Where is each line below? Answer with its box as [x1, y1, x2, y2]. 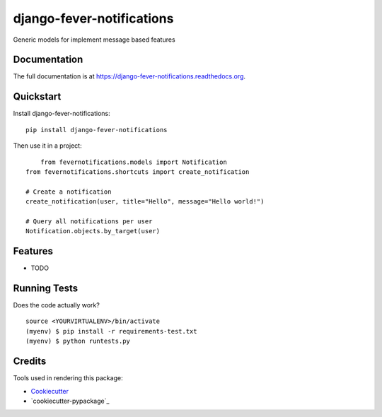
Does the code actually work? [13, 301, 100, 310]
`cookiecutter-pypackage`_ [30, 397, 110, 405]
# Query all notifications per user [25, 217, 153, 225]
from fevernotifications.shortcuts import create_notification [25, 168, 250, 176]
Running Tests [13, 282, 78, 294]
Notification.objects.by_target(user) [25, 227, 161, 235]
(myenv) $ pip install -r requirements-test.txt [25, 327, 197, 335]
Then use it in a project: [13, 141, 82, 150]
